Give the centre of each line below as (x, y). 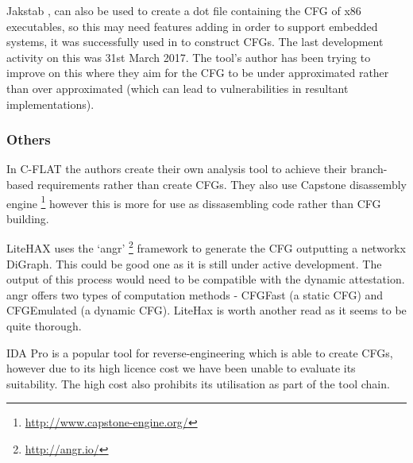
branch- (369, 169)
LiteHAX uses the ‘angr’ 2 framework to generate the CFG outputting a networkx (206, 247)
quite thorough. (44, 326)
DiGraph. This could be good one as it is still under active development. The (194, 263)
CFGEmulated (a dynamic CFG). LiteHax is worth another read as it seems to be (206, 310)
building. (28, 218)
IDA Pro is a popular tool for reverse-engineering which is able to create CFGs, (200, 352)
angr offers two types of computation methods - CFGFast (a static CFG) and (195, 294)
